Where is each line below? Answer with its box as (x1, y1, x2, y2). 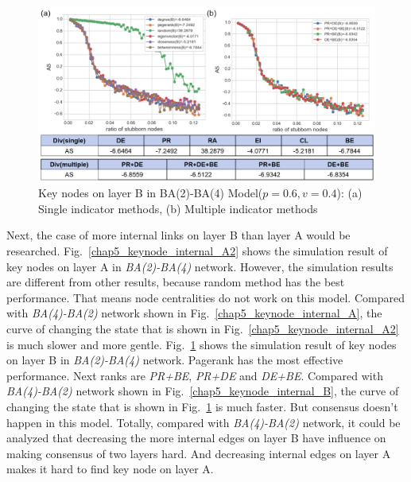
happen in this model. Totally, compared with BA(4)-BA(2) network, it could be (6, 414, 401, 430)
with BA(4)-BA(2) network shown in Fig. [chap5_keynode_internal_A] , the (6, 305, 382, 321)
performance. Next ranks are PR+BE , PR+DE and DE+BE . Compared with (6, 367, 383, 383)
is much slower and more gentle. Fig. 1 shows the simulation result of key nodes (6, 336, 397, 352)
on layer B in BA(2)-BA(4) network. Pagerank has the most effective (6, 352, 343, 368)
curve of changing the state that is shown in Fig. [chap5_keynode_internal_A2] (6, 321, 399, 337)
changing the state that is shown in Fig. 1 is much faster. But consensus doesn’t (6, 398, 398, 414)
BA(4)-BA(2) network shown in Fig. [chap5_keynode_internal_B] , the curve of (6, 383, 399, 399)
